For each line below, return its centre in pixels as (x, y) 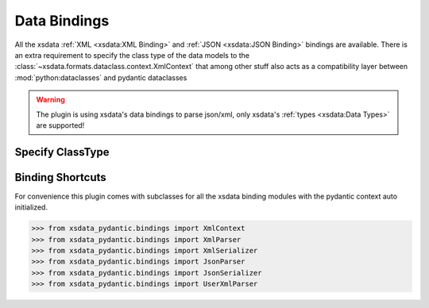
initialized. (31, 207)
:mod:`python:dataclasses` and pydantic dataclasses (101, 77)
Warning (50, 100)
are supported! (60, 125)
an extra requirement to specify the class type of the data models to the (132, 55)
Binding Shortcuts (60, 177)
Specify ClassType (62, 152)
